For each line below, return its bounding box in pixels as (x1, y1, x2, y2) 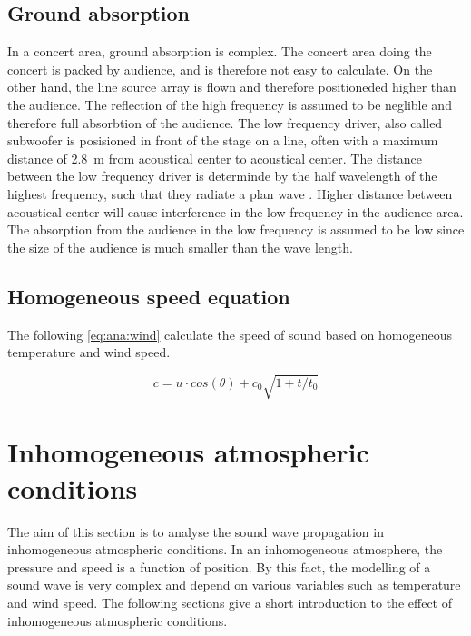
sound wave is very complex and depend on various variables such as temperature (7, 575, 461, 594)
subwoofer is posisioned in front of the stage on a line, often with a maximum (7, 131, 438, 150)
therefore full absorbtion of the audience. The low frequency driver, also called (7, 113, 443, 132)
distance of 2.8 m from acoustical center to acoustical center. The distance (7, 148, 422, 167)
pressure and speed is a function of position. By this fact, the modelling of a (7, 557, 431, 576)
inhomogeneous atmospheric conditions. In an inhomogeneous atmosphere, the (7, 540, 443, 559)
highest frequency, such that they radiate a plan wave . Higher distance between (7, 184, 453, 203)
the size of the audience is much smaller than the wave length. (7, 237, 353, 256)
